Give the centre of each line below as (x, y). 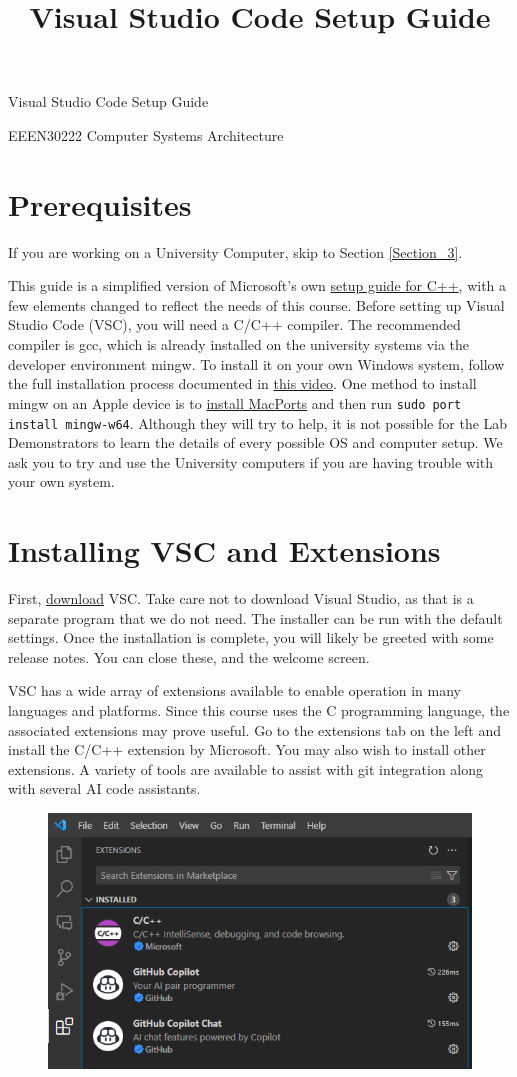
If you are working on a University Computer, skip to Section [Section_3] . (235, 251)
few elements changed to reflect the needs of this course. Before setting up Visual (256, 304)
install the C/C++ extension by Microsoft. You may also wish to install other (247, 749)
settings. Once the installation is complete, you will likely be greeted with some (251, 637)
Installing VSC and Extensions (224, 550)
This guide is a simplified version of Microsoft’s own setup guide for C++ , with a (257, 285)
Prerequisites (100, 203)
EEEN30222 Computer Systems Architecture (146, 134)
